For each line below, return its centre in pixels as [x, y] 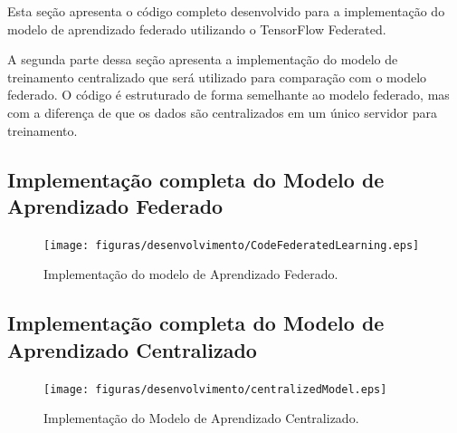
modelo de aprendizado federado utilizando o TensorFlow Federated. [197, 29]
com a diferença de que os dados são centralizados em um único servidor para [222, 112]
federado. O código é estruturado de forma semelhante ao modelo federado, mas [228, 95]
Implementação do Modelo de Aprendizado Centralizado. [201, 418]
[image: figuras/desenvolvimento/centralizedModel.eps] [215, 389]
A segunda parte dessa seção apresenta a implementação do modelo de [203, 59]
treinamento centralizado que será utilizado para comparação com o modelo [217, 77]
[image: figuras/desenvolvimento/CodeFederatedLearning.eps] [232, 245]
